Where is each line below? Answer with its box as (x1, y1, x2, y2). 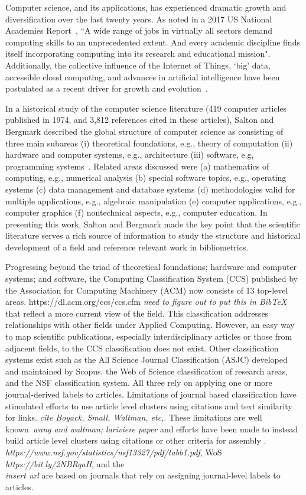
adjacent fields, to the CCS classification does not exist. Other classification (5, 341, 279, 354)
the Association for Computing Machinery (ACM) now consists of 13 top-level (5, 284, 288, 296)
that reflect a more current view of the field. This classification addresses (5, 307, 269, 319)
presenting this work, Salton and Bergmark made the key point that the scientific (5, 217, 300, 230)
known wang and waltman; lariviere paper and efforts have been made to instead (5, 422, 298, 435)
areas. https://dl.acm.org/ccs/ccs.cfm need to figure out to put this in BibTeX (5, 295, 287, 308)
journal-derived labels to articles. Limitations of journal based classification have (5, 388, 297, 400)
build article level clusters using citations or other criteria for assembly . (5, 434, 266, 447)
